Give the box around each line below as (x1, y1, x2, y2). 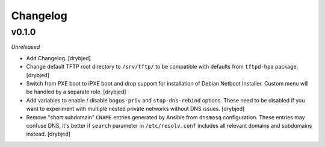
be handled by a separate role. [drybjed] (26, 88, 126, 96)
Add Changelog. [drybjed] (26, 54, 91, 61)
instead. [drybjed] (26, 130, 70, 138)
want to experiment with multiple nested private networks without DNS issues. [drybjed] (26, 105, 245, 113)
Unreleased (11, 43, 40, 51)
